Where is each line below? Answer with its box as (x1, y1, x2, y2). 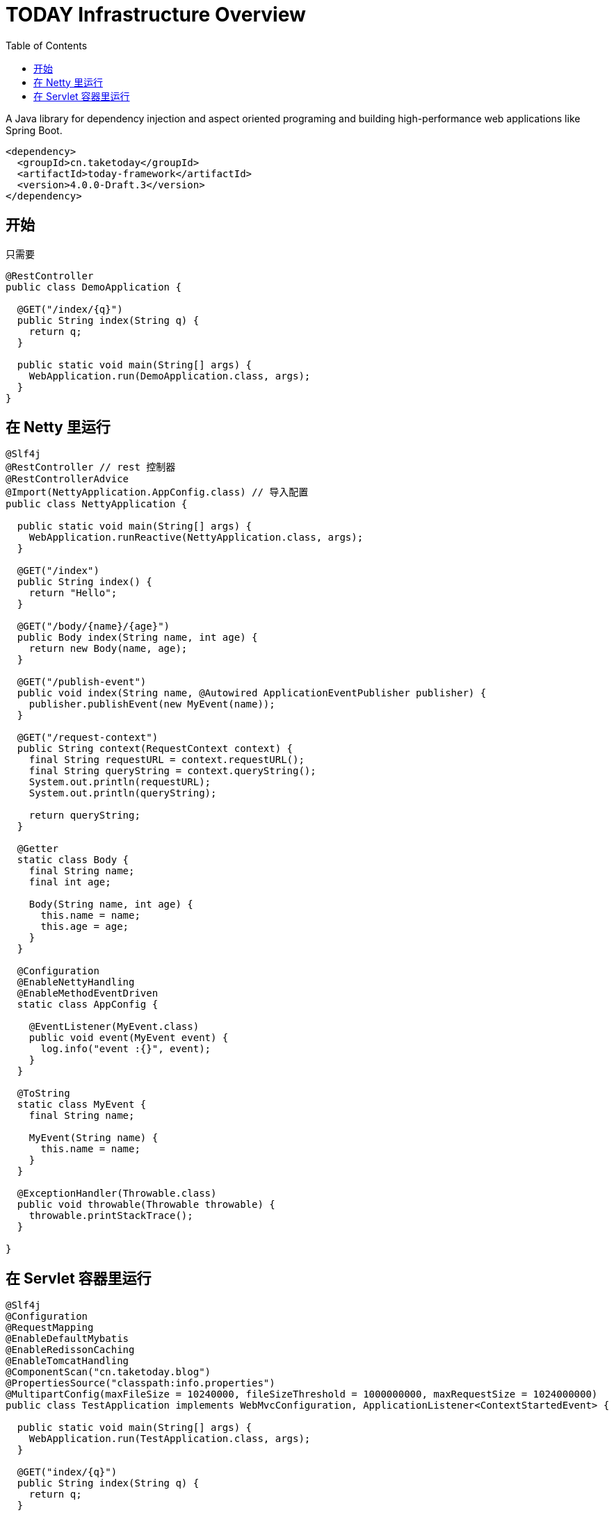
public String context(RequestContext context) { (17, 743, 293, 755)
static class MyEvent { (17, 1099, 147, 1111)
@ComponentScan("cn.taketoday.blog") (6, 1366, 211, 1378)
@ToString (17, 1088, 70, 1099)
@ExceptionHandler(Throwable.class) (17, 1188, 217, 1199)
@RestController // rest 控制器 (6, 461, 176, 473)
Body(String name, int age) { (29, 899, 193, 910)
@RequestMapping (6, 1322, 94, 1334)
